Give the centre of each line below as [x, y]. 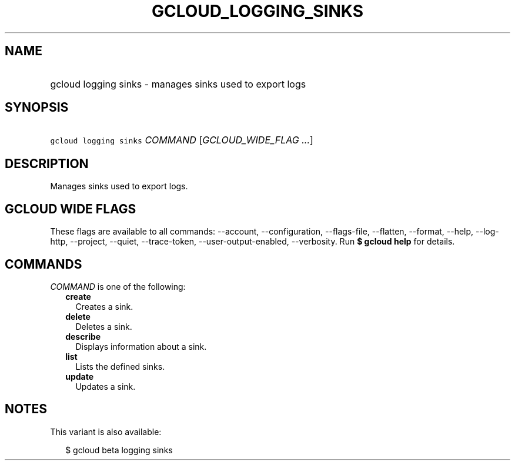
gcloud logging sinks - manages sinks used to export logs [178, 84]
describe [83, 336]
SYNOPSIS [37, 108]
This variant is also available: [106, 431]
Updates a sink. [106, 386]
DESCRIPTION [47, 163]
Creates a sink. [104, 306]
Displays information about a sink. [141, 346]
